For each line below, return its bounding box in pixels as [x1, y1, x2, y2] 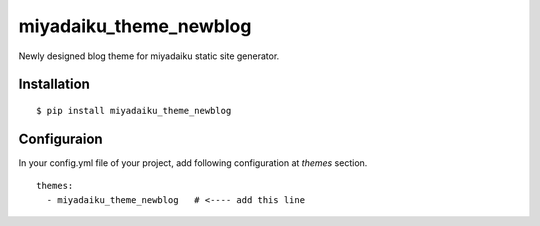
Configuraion [18, 130, 104, 147]
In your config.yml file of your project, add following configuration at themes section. [18, 156, 368, 169]
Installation [18, 76, 90, 93]
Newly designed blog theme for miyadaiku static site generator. [18, 50, 280, 62]
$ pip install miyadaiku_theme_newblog [36, 105, 232, 116]
